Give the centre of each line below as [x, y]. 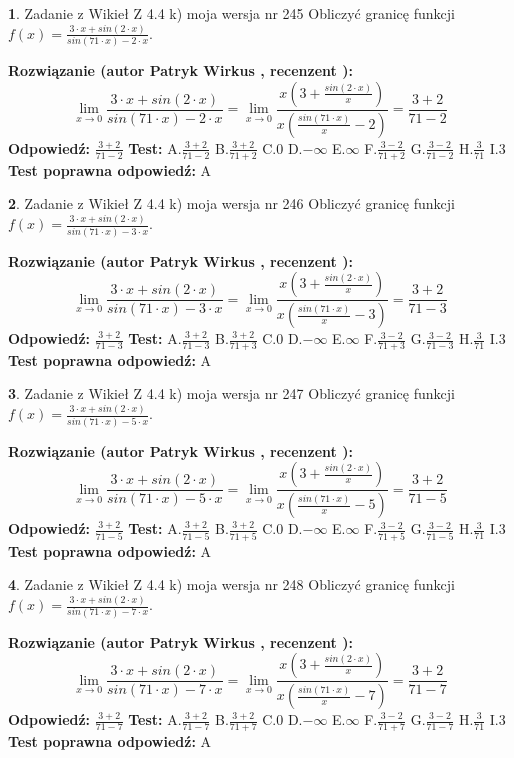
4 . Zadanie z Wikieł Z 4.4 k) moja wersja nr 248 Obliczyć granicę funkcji [231, 584]
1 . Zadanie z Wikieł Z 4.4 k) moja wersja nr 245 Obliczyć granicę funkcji [231, 13]
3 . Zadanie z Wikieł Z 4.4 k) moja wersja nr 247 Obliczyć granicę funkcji [231, 393]
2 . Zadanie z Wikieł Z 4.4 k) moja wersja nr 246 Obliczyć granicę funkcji [231, 203]
